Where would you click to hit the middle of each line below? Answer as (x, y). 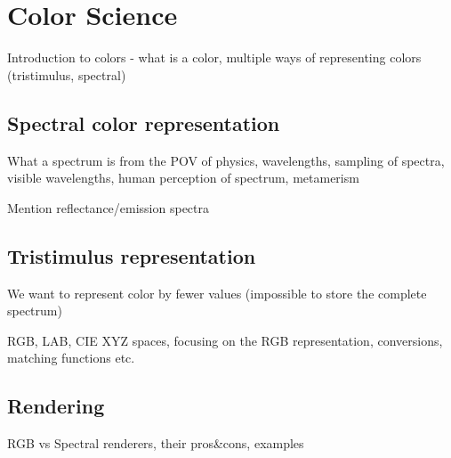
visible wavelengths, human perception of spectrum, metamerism (183, 178)
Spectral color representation (144, 123)
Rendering (56, 406)
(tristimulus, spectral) (67, 74)
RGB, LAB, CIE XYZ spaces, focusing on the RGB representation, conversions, (225, 340)
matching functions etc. (71, 358)
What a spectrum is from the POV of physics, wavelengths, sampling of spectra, (226, 160)
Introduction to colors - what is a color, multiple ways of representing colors (214, 57)
